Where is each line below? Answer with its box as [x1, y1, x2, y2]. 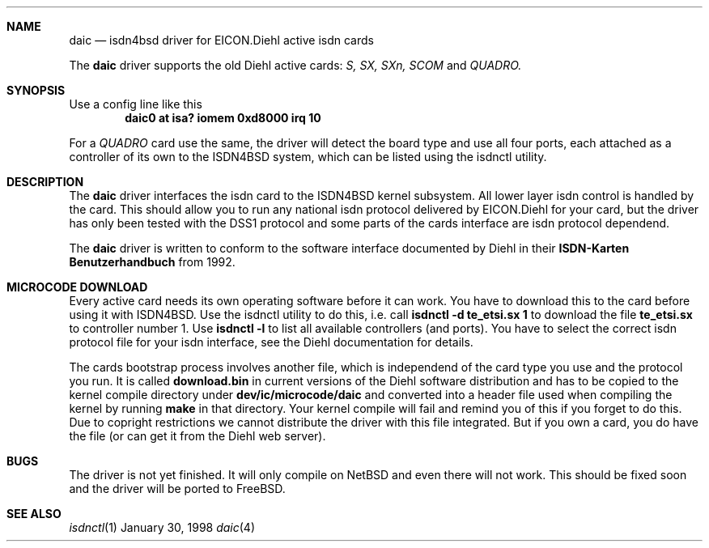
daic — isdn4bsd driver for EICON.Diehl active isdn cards [69, 33, 374, 47]
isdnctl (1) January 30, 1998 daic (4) [69, 520, 256, 534]
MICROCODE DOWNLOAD [6, 280, 148, 294]
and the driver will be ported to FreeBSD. [69, 482, 286, 495]
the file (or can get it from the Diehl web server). [69, 429, 326, 443]
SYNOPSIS [6, 83, 66, 97]
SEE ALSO [6, 507, 62, 520]
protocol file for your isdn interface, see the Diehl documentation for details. [69, 335, 473, 349]
